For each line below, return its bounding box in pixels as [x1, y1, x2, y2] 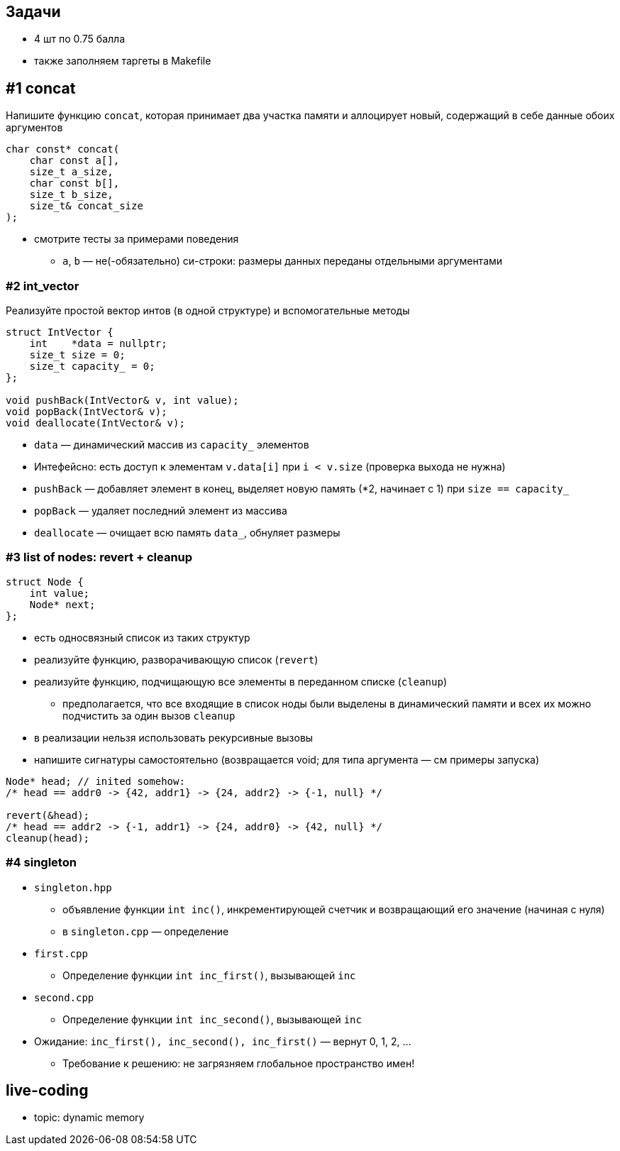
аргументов [6, 121, 63, 134]
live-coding [6, 1081, 89, 1099]
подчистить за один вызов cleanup [62, 709, 236, 722]
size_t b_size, [29, 189, 114, 201]
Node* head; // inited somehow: [6, 775, 185, 787]
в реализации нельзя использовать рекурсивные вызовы [34, 731, 314, 744]
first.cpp [34, 947, 88, 959]
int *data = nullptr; [29, 338, 167, 350]
